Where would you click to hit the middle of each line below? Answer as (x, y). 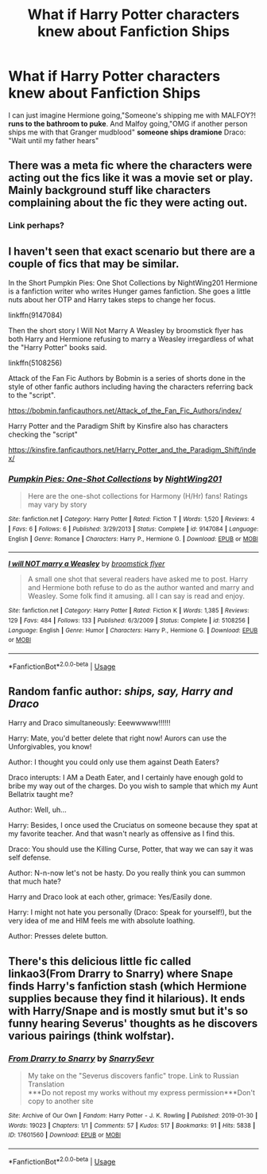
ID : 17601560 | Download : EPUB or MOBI (65, 1135)
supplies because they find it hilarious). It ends (127, 999)
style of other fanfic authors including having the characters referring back (131, 387)
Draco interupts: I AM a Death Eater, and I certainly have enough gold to (126, 778)
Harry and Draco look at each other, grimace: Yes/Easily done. (110, 897)
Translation (46, 1084)
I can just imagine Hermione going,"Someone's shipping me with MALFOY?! (132, 115)
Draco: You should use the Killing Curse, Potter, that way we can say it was (131, 849)
